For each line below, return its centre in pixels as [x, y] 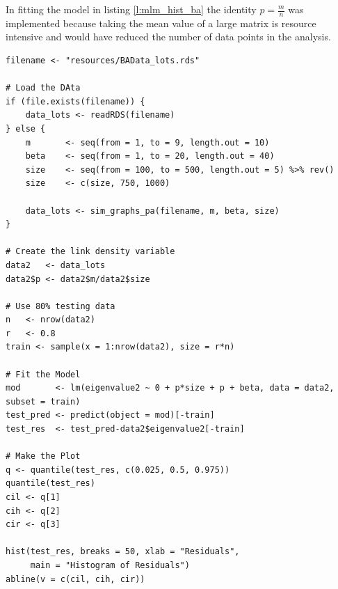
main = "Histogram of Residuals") [110, 565]
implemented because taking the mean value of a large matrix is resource [161, 23]
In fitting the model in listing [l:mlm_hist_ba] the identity [131, 9]
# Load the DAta [43, 88]
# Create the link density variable [90, 252]
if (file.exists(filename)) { [75, 101]
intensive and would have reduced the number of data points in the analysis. [168, 37]
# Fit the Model [43, 374]
